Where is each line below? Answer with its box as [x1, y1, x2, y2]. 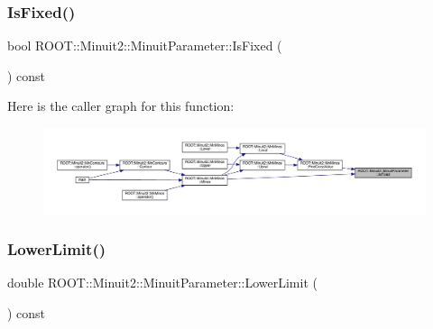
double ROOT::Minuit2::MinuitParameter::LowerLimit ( [7, 273, 318, 292]
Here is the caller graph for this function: [7, 96, 235, 115]
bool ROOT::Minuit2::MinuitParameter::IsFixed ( [7, 36, 282, 55]
